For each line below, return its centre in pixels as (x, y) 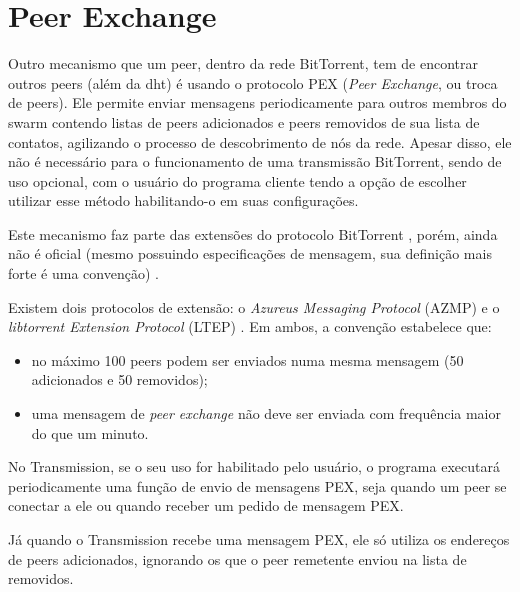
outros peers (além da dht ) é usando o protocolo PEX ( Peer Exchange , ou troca (253, 82)
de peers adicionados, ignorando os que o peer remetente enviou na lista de (237, 558)
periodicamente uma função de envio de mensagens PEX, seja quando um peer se (257, 485)
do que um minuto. (90, 432)
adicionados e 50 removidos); (119, 379)
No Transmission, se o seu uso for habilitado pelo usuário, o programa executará (254, 466)
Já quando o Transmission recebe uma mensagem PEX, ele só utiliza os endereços (259, 539)
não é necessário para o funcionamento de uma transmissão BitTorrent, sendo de (255, 161)
